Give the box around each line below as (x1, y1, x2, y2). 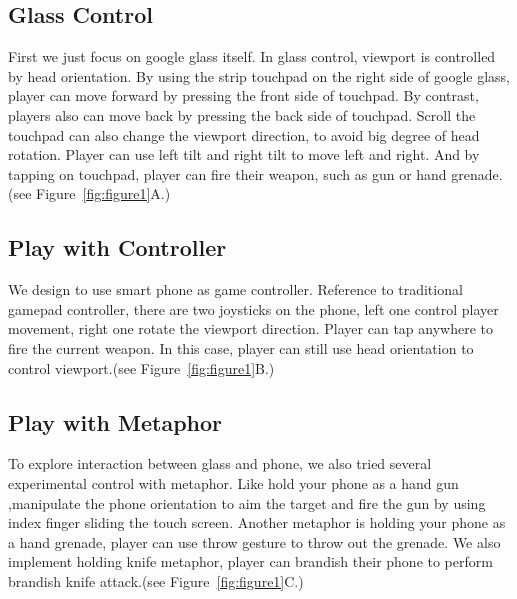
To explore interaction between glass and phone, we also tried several (8, 453, 432, 474)
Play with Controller (8, 232, 227, 263)
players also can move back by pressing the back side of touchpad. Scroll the (8, 104, 476, 125)
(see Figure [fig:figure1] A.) (8, 183, 171, 204)
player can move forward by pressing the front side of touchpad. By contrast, (8, 85, 479, 106)
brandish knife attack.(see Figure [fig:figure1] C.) (8, 570, 304, 591)
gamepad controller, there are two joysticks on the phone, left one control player (8, 298, 499, 319)
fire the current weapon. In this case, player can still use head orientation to (8, 337, 474, 358)
